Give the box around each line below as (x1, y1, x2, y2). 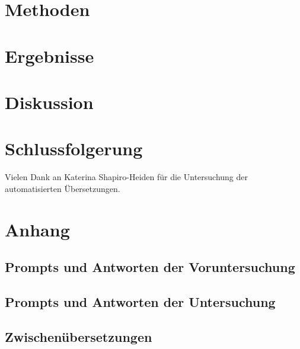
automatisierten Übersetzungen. (5, 182, 120, 194)
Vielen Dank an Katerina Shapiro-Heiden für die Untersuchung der (5, 171, 248, 183)
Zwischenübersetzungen (5, 327, 152, 345)
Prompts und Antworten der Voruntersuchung (5, 258, 295, 276)
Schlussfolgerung (5, 136, 143, 161)
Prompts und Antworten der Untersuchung (5, 292, 276, 310)
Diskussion (5, 89, 94, 114)
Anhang (5, 217, 70, 241)
